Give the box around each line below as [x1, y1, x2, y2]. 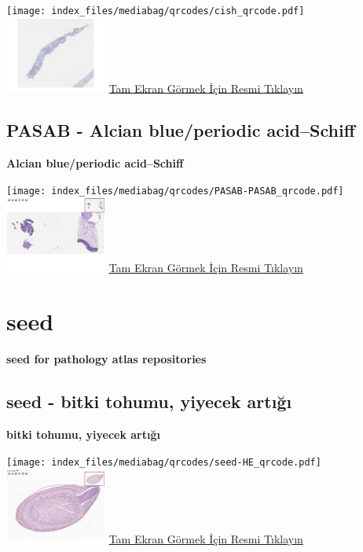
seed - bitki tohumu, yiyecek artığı [6, 389, 292, 414]
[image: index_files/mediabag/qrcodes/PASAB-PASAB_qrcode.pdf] [6, 185, 344, 197]
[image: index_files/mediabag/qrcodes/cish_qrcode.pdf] [6, 6, 305, 17]
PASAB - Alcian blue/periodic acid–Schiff [6, 118, 355, 142]
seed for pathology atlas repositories [6, 351, 207, 367]
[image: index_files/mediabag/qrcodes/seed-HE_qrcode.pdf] [6, 456, 321, 468]
